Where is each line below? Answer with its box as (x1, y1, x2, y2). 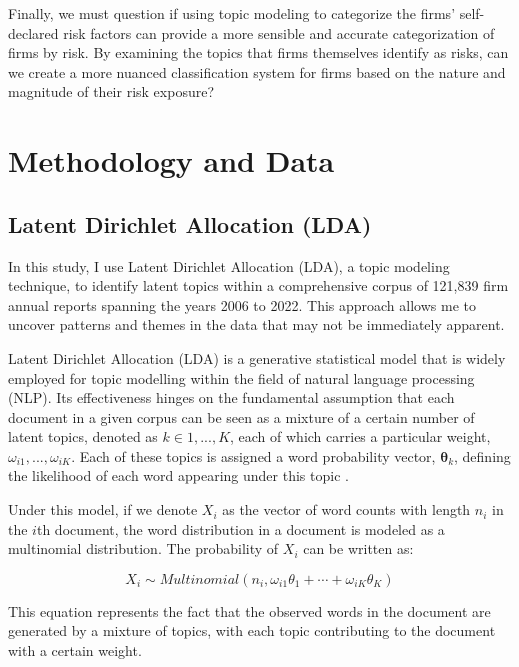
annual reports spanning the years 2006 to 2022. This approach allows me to (8, 294, 476, 315)
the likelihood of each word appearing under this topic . (8, 465, 349, 486)
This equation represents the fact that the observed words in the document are (8, 600, 491, 621)
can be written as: (303, 538, 414, 559)
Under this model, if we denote (8, 499, 198, 520)
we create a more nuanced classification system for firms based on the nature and (8, 61, 506, 82)
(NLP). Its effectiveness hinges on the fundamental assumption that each (8, 387, 455, 408)
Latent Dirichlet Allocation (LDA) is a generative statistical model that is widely (8, 347, 506, 368)
